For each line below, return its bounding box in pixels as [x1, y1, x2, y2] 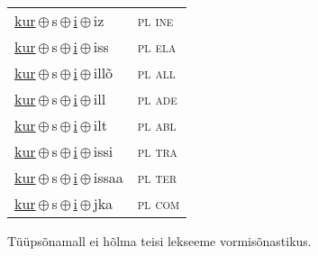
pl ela [137, 36, 177, 57]
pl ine [137, 10, 174, 31]
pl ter [137, 167, 177, 187]
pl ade [137, 88, 177, 109]
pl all [137, 62, 176, 83]
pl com [137, 193, 180, 214]
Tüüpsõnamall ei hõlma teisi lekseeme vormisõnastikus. [7, 232, 312, 250]
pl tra [137, 141, 177, 161]
